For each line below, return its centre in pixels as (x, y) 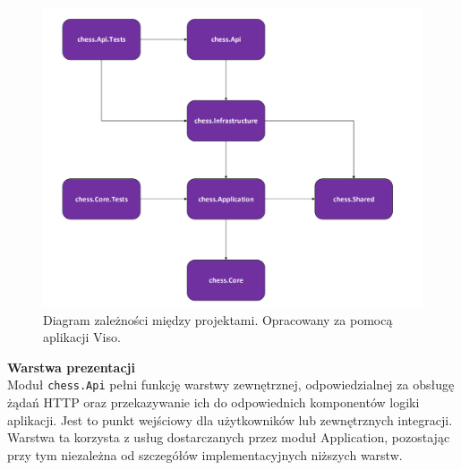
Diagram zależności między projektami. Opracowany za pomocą (218, 319)
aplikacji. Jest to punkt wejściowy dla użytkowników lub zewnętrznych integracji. (230, 419)
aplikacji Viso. (82, 337)
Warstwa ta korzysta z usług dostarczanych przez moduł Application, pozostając (229, 437)
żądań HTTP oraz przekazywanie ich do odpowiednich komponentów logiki (213, 402)
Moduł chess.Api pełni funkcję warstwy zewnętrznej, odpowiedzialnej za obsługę (231, 385)
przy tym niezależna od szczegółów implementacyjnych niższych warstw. (205, 454)
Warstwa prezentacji (71, 367)
